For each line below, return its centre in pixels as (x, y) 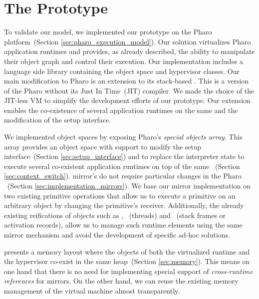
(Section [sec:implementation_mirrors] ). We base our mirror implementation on (129, 186)
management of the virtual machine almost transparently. (92, 290)
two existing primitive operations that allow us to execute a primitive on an (120, 195)
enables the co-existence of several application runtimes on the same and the (121, 110)
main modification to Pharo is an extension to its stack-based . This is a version (127, 81)
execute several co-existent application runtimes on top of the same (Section (122, 166)
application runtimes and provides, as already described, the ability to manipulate (129, 51)
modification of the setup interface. (58, 120)
